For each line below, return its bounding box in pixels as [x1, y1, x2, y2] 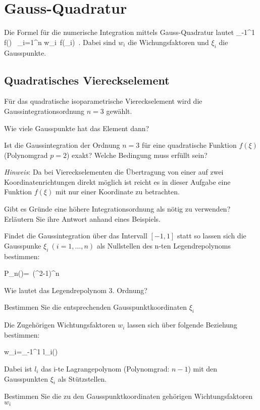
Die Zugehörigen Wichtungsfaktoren [4, 319, 116, 330]
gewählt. [106, 105, 132, 116]
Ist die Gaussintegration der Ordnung [4, 140, 120, 150]
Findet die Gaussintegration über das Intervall [4, 230, 147, 241]
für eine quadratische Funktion [141, 140, 237, 150]
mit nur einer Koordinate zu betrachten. [55, 186, 180, 197]
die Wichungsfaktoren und [128, 36, 209, 47]
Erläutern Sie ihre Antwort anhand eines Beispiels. [4, 213, 161, 224]
